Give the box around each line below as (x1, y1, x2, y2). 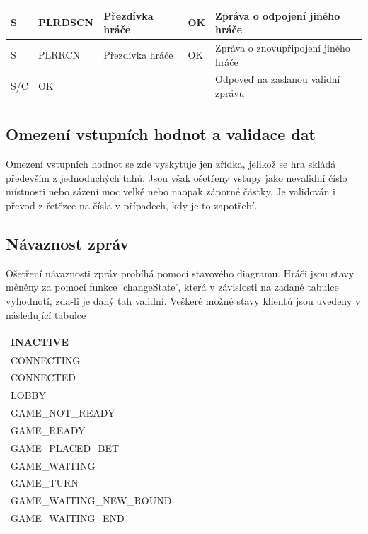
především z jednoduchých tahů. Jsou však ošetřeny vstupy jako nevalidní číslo (6, 170, 347, 185)
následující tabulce (6, 307, 86, 322)
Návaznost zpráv (6, 233, 130, 255)
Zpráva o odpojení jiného (215, 8, 340, 23)
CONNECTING (11, 352, 81, 367)
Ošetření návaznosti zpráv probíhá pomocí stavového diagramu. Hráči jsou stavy (6, 265, 355, 280)
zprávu (215, 85, 245, 100)
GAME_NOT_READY (11, 405, 115, 420)
